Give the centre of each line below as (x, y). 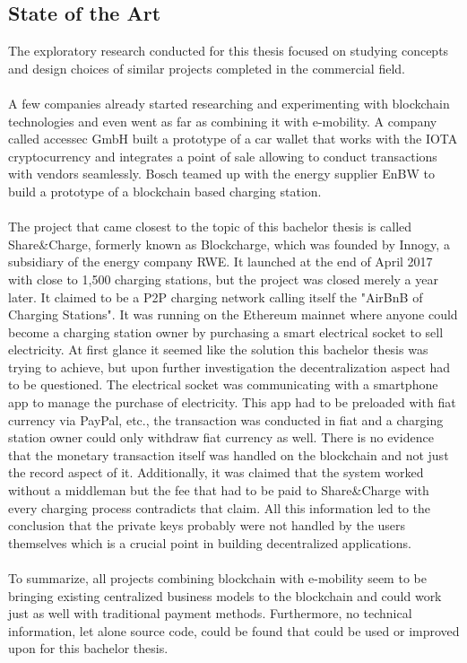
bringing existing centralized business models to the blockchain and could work (225, 595)
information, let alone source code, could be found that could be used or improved (234, 630)
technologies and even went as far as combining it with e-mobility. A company (223, 121)
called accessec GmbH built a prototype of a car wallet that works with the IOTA (233, 139)
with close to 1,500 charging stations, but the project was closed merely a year (223, 279)
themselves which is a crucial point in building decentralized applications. (210, 542)
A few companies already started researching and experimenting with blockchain (229, 103)
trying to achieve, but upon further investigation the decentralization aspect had (229, 366)
